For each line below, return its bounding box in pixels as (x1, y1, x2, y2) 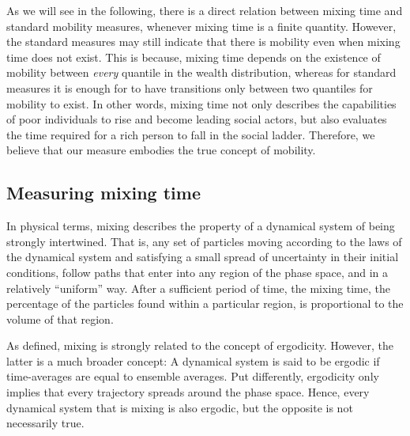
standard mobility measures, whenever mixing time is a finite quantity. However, (6, 17, 397, 34)
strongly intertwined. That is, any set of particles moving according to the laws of (6, 233, 402, 249)
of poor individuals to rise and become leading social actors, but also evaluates (6, 111, 387, 127)
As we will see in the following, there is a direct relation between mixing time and (6, 2, 403, 18)
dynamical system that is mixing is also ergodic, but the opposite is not (6, 399, 353, 415)
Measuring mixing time (6, 180, 201, 205)
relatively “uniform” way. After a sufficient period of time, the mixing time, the (6, 279, 390, 296)
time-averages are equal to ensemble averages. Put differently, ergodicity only (6, 368, 379, 385)
